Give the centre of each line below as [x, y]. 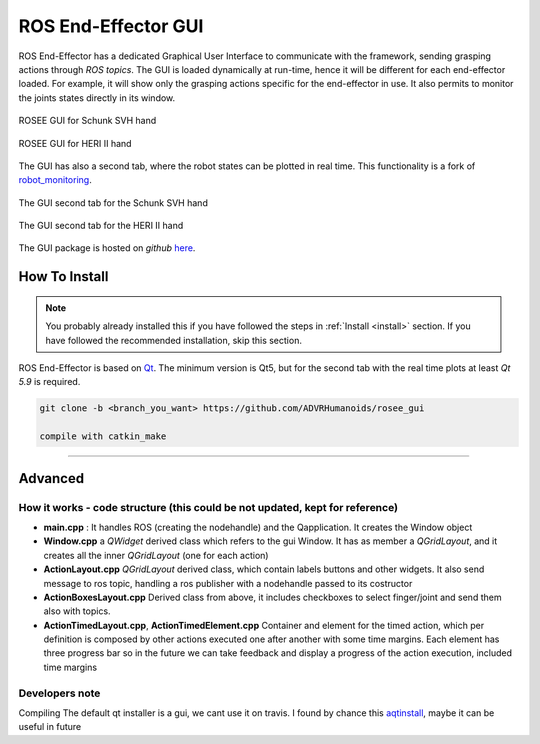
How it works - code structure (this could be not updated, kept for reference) [208, 507]
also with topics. [77, 611]
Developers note [59, 693]
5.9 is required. [49, 382]
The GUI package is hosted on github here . [107, 248]
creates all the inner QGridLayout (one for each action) [156, 555]
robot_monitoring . [55, 180]
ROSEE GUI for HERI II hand [75, 143]
